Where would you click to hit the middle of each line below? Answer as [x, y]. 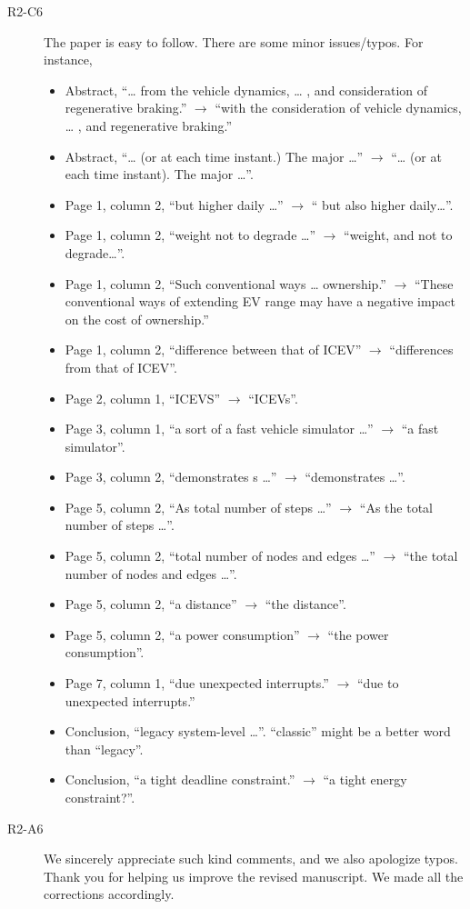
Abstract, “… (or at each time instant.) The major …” [214, 156]
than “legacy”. [104, 749]
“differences [421, 350]
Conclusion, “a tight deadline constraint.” [180, 779]
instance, [68, 60]
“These [434, 283]
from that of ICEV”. [121, 367]
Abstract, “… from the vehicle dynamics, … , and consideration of [246, 90]
